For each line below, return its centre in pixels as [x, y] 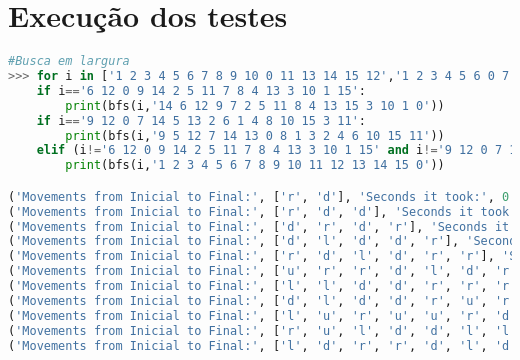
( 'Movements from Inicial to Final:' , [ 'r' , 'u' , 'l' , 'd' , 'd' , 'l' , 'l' [262, 330]
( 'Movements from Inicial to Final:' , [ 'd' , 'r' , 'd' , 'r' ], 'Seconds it [259, 226]
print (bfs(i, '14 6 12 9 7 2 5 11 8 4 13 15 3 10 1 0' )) [255, 105]
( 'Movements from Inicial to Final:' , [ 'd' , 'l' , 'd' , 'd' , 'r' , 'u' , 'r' [262, 300]
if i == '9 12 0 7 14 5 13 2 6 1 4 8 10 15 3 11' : [201, 120]
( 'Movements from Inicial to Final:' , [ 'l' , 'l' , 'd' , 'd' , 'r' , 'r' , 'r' [262, 286]
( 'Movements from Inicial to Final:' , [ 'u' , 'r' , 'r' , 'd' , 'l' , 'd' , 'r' [262, 271]
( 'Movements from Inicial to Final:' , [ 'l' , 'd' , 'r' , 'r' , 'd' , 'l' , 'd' [262, 345]
